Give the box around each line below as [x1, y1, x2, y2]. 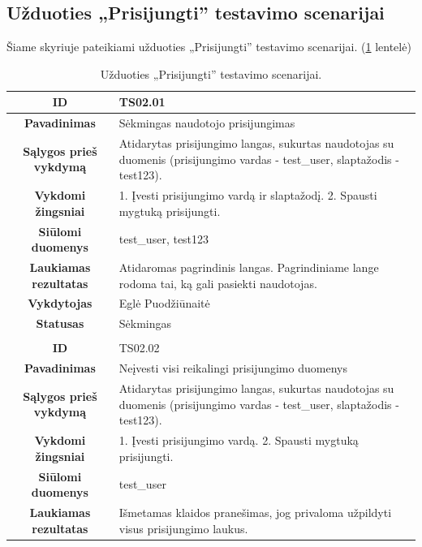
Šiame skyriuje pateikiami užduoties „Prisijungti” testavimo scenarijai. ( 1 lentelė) [6, 38, 411, 55]
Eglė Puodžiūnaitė [118, 295, 210, 312]
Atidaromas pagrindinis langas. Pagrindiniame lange [118, 258, 379, 275]
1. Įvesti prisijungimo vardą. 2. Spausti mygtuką [118, 432, 359, 449]
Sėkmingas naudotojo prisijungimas [118, 114, 295, 131]
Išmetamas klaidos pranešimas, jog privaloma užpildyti [118, 503, 392, 520]
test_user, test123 [118, 230, 209, 248]
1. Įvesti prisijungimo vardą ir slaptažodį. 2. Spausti [118, 187, 377, 204]
